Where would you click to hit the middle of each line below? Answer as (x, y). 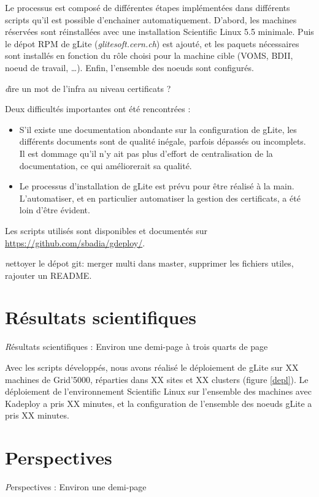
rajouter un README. (48, 275)
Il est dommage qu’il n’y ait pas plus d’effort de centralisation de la (146, 153)
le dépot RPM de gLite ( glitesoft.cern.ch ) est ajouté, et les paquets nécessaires (152, 43)
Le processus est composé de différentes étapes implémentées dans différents (148, 7)
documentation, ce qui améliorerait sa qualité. (106, 165)
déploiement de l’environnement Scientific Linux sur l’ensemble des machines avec (158, 391)
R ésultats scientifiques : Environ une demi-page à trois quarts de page (136, 347)
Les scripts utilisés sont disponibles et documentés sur (106, 230)
